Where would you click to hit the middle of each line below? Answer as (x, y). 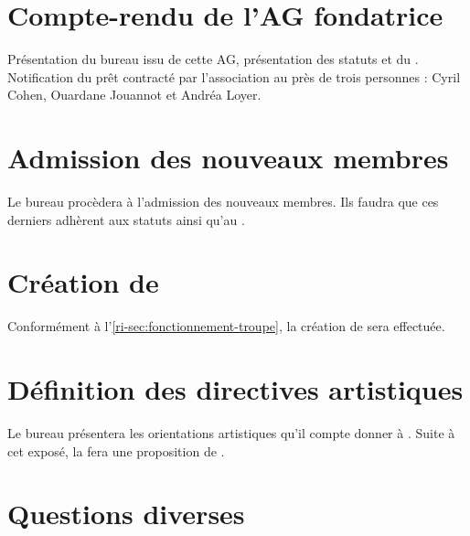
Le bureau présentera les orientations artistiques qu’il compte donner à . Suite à (231, 433)
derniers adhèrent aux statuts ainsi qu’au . (126, 219)
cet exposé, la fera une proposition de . (116, 450)
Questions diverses (126, 514)
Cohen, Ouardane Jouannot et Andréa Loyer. (134, 95)
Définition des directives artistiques (235, 389)
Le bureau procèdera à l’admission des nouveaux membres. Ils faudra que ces (223, 202)
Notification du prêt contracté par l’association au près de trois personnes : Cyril (234, 76)
